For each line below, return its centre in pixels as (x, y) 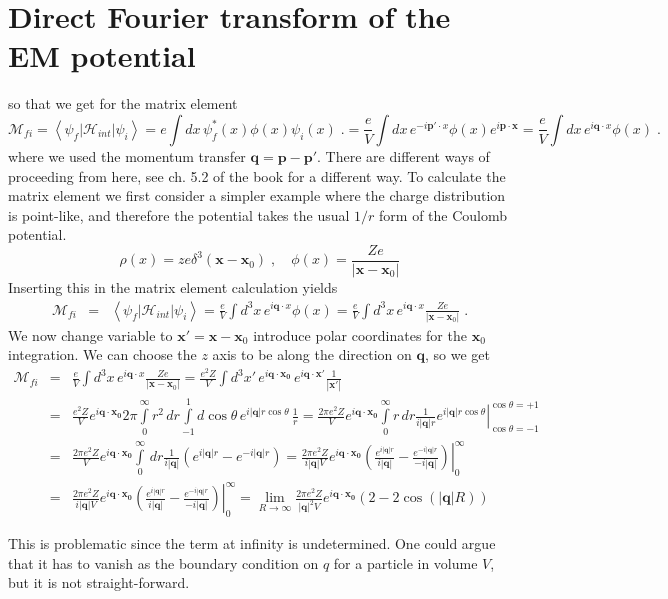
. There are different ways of (403, 155)
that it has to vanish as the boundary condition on (163, 562)
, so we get (457, 354)
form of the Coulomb (443, 214)
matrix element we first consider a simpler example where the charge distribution (257, 195)
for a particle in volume (405, 562)
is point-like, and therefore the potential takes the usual (179, 214)
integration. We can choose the (102, 354)
